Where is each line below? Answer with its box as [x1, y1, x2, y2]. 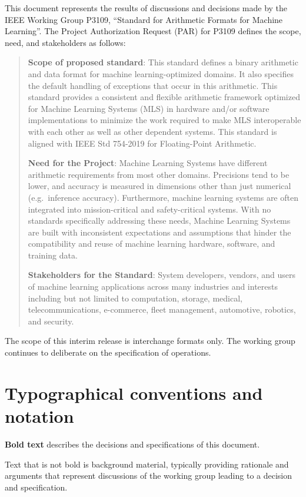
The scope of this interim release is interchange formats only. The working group [5, 334, 295, 347]
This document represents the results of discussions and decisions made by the [5, 2, 288, 14]
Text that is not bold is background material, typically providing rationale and [5, 458, 289, 470]
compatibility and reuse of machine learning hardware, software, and [28, 237, 275, 250]
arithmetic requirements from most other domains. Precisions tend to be [28, 168, 290, 180]
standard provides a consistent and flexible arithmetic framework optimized [28, 91, 300, 103]
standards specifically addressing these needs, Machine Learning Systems [28, 214, 291, 227]
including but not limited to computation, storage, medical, [28, 291, 242, 304]
